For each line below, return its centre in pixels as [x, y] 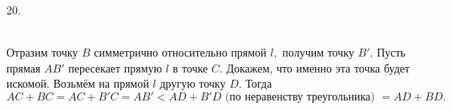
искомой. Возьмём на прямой [78, 83]
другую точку [193, 83]
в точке [190, 67]
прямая [24, 67]
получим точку [318, 52]
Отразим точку [42, 52]
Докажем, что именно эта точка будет [318, 67]
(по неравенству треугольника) [300, 97]
